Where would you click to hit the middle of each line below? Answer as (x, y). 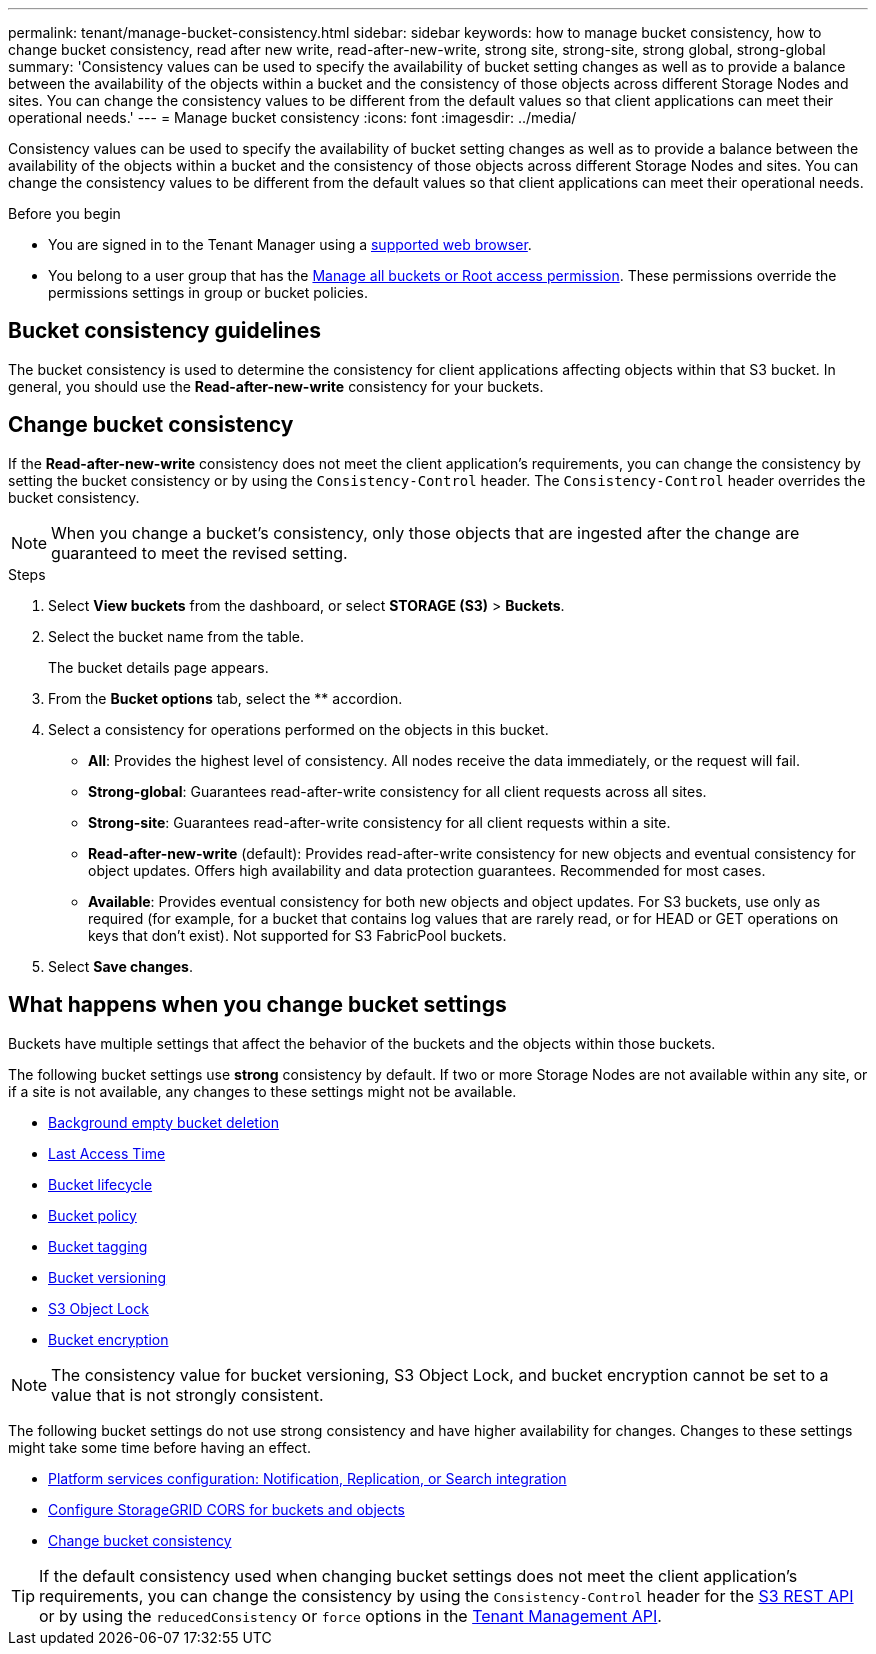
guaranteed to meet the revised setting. (199, 552)
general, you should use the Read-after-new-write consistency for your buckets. (276, 386)
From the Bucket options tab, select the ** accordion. (225, 698)
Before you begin (64, 213)
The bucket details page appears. (158, 667)
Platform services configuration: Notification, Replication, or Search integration (307, 1478)
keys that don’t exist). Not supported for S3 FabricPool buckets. (297, 935)
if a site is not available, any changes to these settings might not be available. (262, 1091)
